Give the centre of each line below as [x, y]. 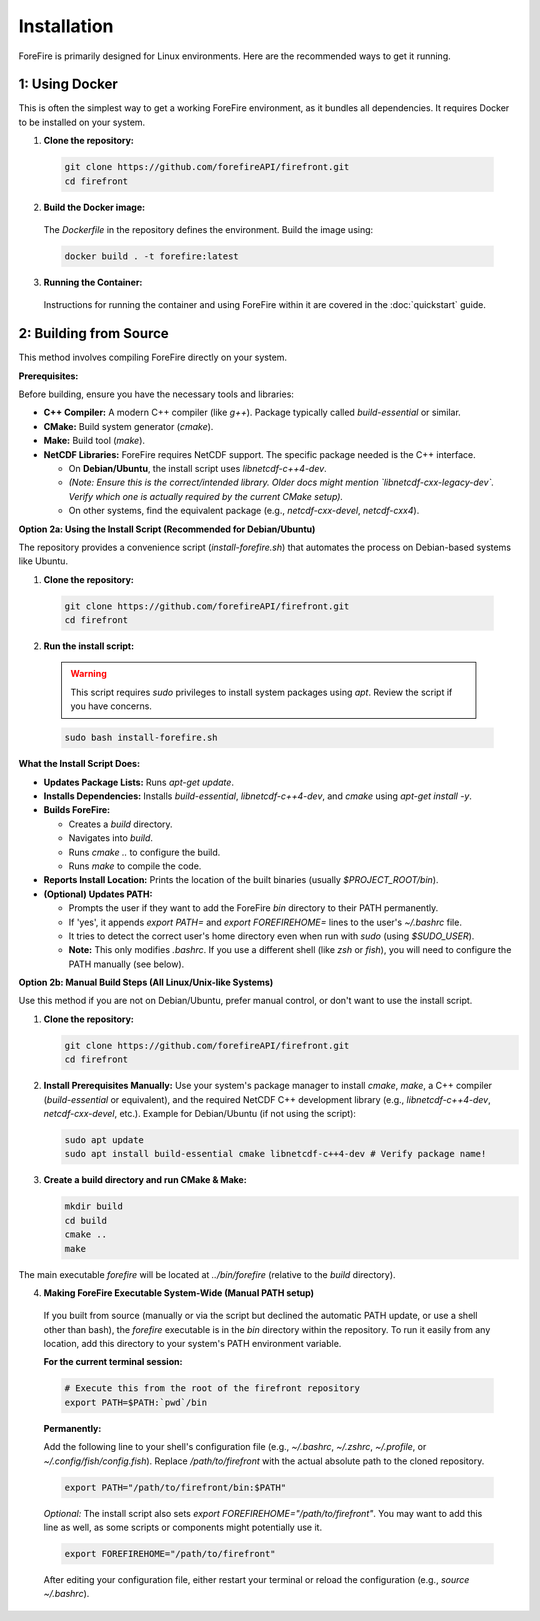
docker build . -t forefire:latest [151, 256]
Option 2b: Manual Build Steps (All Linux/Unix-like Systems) [146, 982]
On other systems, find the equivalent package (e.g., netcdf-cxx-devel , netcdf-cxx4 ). [244, 511]
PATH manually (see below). [126, 964]
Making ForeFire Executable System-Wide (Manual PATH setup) [179, 1292]
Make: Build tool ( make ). [94, 441]
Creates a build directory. [121, 824]
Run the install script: [89, 646]
